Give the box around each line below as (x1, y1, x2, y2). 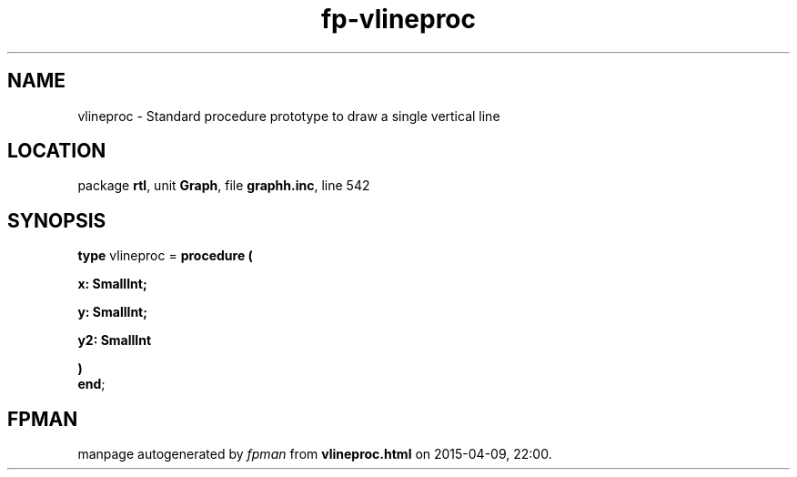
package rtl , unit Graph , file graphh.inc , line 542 (77, 178, 370, 194)
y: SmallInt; (77, 304, 148, 320)
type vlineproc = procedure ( (77, 248, 253, 264)
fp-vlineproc (320, 4, 477, 35)
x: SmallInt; (77, 276, 147, 292)
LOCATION (7, 139, 106, 163)
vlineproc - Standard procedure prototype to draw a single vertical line (77, 107, 500, 124)
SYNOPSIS (7, 208, 106, 232)
